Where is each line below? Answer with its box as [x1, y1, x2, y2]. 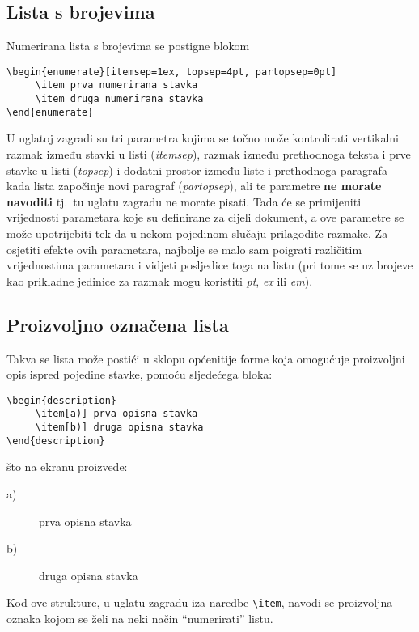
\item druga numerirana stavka [35, 93, 204, 105]
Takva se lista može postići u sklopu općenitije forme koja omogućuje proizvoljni [6, 350, 405, 367]
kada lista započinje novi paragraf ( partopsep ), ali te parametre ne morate [6, 177, 382, 194]
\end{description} [6, 435, 105, 447]
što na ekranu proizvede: [6, 458, 128, 475]
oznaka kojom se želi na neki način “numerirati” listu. [6, 610, 273, 626]
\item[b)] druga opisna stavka [35, 422, 204, 434]
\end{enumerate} [6, 106, 94, 118]
